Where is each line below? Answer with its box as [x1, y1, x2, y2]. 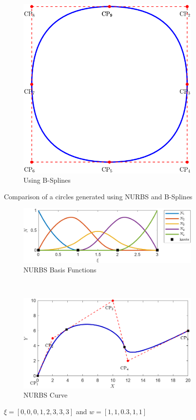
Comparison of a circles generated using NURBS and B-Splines [4, 191, 193, 201]
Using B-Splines [23, 175, 71, 185]
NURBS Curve [23, 390, 68, 400]
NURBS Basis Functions [23, 265, 97, 275]
